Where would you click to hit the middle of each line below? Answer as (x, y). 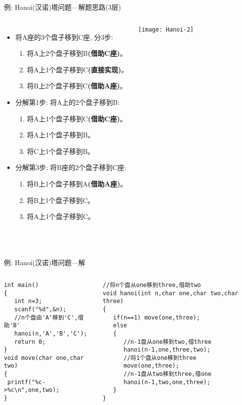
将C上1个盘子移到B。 (61, 151)
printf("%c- (26, 382)
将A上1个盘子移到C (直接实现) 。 (77, 69)
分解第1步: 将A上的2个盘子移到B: (67, 102)
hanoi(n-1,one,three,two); (167, 350)
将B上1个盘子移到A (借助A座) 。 (77, 183)
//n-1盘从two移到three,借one (167, 374)
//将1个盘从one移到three (160, 358)
